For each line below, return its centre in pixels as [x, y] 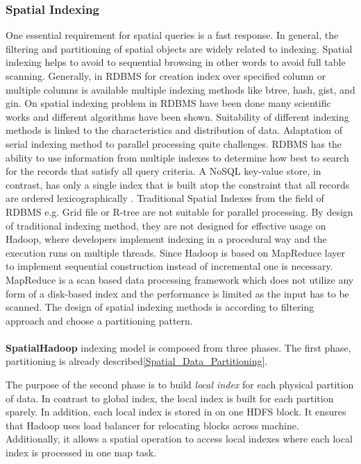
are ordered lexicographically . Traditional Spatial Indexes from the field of [165, 198]
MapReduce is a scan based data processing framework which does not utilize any [180, 279]
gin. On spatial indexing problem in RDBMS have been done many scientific [168, 103]
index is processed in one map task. [81, 453]
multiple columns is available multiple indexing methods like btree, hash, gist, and [180, 89]
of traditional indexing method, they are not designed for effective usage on [166, 225]
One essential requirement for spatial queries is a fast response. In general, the [172, 35]
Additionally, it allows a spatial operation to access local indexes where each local [179, 439]
